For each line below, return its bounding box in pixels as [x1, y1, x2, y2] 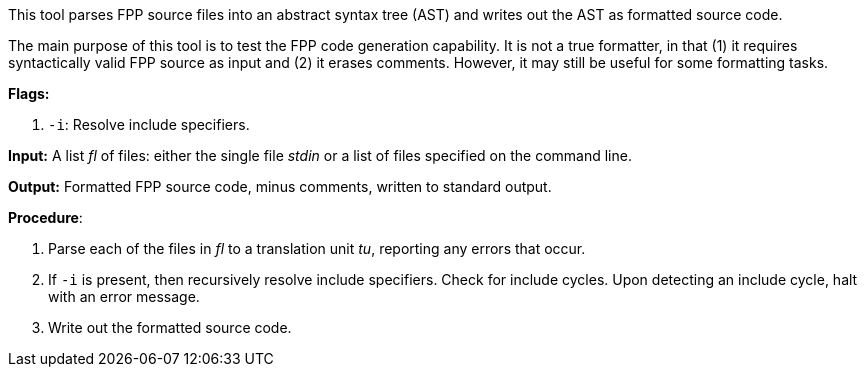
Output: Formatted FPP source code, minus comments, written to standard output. [8, 178, 552, 195]
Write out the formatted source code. [48, 319, 292, 336]
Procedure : [8, 209, 83, 226]
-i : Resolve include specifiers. [48, 116, 250, 133]
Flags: [8, 85, 50, 102]
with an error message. [48, 288, 200, 305]
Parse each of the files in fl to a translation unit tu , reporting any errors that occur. [48, 240, 586, 257]
